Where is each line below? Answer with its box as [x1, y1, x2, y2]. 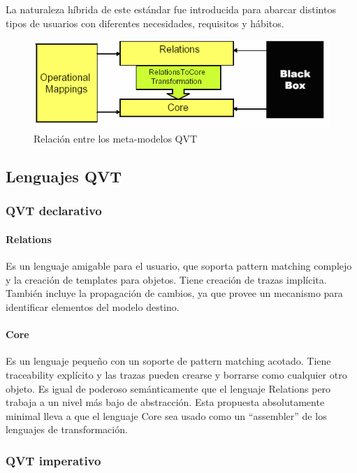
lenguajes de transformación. [6, 422, 128, 437]
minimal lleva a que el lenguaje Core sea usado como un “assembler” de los [6, 408, 327, 423]
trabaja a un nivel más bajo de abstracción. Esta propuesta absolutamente [6, 395, 325, 409]
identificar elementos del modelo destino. [6, 299, 180, 314]
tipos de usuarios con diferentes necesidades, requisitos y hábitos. [6, 15, 284, 30]
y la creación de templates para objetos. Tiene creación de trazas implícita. [6, 272, 327, 286]
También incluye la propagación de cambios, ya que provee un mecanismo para [6, 286, 343, 300]
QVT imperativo [6, 451, 101, 469]
